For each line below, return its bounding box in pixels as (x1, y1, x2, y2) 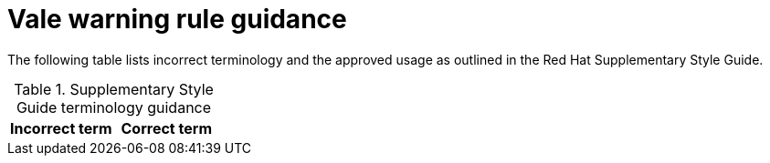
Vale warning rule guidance (7, 4, 347, 35)
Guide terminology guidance (16, 97, 212, 117)
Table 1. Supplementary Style (14, 79, 214, 98)
